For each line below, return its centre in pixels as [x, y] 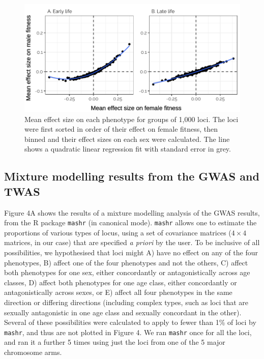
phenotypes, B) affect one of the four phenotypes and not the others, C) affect [126, 262]
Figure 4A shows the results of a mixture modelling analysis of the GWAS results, [132, 212]
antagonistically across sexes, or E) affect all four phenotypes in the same [118, 292]
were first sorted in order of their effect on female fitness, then [121, 129]
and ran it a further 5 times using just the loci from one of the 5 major [115, 342]
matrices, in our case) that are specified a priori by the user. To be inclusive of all [132, 242]
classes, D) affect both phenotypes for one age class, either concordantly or [121, 282]
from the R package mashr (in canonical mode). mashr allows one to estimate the [130, 222]
